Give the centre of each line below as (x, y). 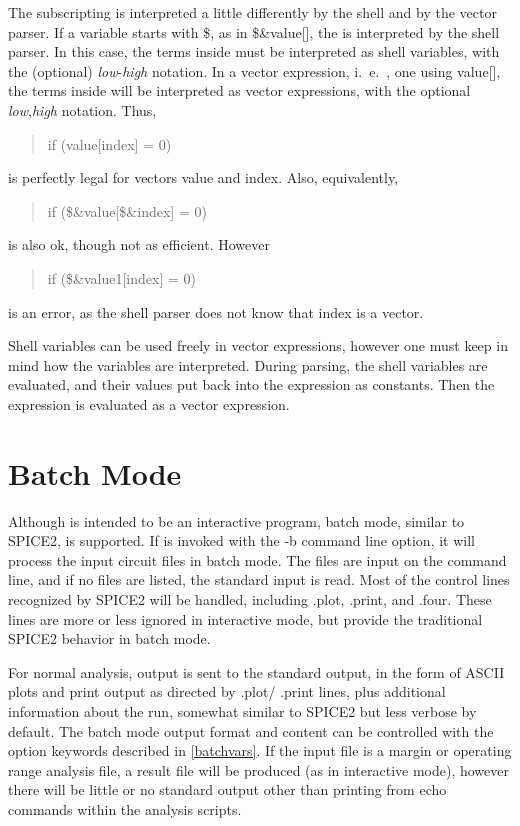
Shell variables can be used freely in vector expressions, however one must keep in (258, 345)
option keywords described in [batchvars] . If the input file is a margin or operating (260, 750)
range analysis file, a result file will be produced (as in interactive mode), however (258, 769)
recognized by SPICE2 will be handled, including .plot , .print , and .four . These (250, 599)
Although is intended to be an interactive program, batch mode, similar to (236, 520)
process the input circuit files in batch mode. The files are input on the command (257, 559)
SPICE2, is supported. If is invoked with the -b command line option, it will (241, 540)
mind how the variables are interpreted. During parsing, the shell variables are (248, 364)
